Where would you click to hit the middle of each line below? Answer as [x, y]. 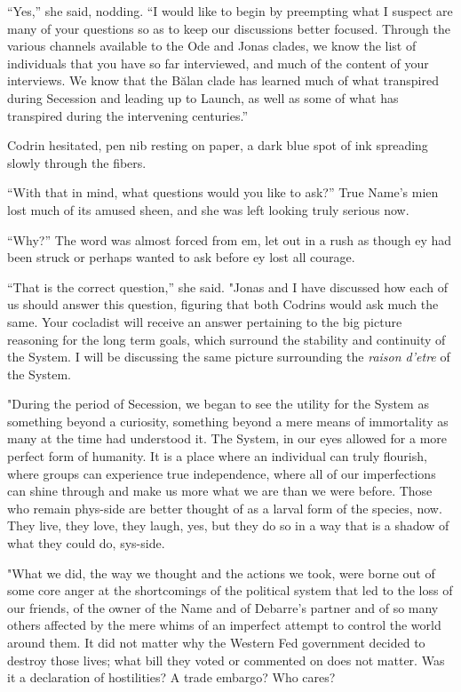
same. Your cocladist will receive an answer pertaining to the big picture [205, 321]
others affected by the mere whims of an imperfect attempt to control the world [224, 625]
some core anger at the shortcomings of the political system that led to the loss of [230, 590]
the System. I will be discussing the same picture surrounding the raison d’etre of [229, 357]
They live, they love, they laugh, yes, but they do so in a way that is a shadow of [228, 525]
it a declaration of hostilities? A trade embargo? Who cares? [171, 677]
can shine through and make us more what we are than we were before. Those [220, 491]
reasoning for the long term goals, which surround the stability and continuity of [227, 339]
